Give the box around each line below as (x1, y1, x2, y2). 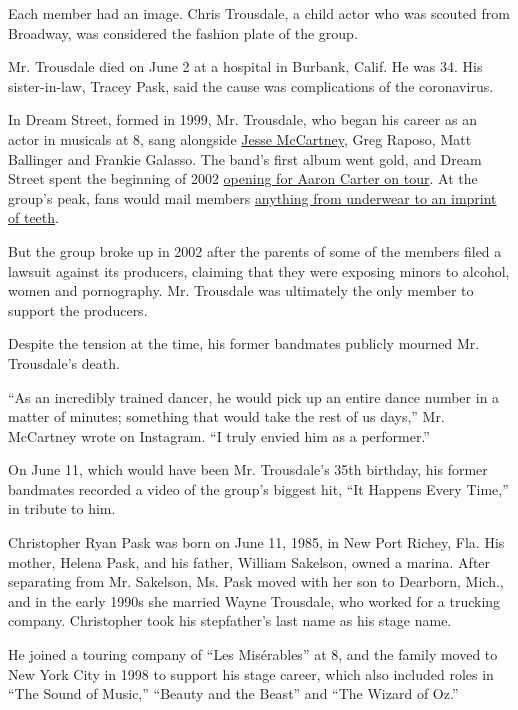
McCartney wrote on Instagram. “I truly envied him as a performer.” (8, 425, 430, 446)
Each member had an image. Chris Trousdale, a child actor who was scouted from (8, 3, 510, 23)
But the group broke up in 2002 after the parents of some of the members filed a (8, 240, 502, 261)
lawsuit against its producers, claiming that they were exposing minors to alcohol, (8, 260, 510, 281)
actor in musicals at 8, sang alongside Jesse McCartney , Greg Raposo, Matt (8, 128, 472, 149)
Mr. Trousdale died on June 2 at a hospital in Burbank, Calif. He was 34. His (8, 56, 483, 77)
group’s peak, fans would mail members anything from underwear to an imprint (8, 187, 497, 208)
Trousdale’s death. (8, 352, 120, 373)
